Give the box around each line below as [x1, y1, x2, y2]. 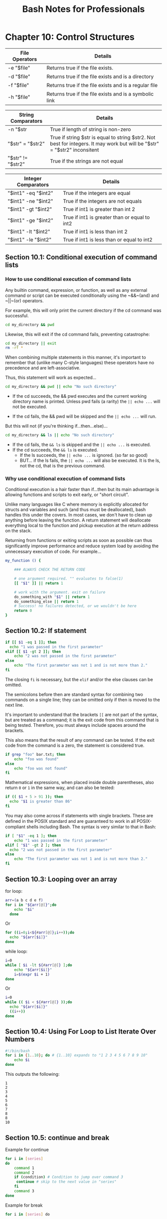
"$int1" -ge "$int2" [7, 217, 54, 224]
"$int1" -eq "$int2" [7, 189, 54, 196]
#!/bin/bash [5, 1048, 30, 1053]
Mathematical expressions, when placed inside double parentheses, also [5, 780, 154, 785]
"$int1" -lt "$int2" [7, 228, 51, 235]
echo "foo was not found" [14, 766, 68, 771]
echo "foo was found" [14, 757, 59, 762]
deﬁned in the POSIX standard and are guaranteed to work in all [5, 818, 136, 824]
